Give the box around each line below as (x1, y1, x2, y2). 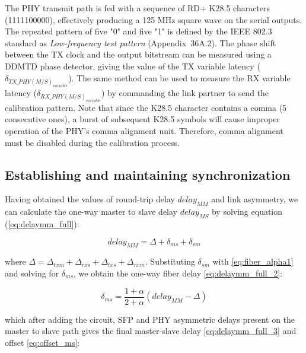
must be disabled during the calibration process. (5, 136, 180, 148)
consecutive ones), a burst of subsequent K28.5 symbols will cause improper (5, 113, 280, 125)
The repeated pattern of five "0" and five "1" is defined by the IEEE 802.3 (5, 25, 272, 37)
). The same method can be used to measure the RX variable (68, 71, 291, 84)
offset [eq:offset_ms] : (5, 336, 80, 348)
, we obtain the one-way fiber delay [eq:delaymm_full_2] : (74, 267, 283, 279)
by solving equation (211, 205, 283, 218)
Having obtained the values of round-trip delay (5, 193, 175, 205)
